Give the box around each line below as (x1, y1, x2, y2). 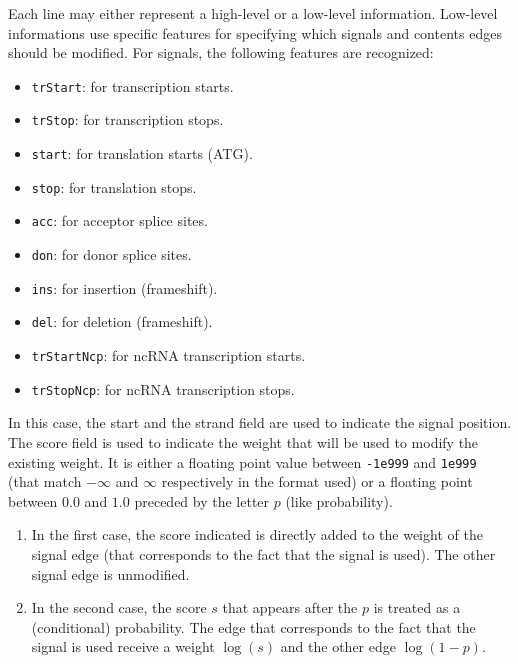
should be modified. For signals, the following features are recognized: (8, 42, 434, 63)
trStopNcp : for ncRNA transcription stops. (31, 378, 295, 399)
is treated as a (373, 597, 461, 618)
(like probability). (285, 490, 393, 511)
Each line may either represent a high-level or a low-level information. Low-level (8, 3, 498, 23)
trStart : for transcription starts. (31, 75, 234, 96)
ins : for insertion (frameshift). (31, 277, 218, 298)
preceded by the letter (134, 490, 270, 511)
